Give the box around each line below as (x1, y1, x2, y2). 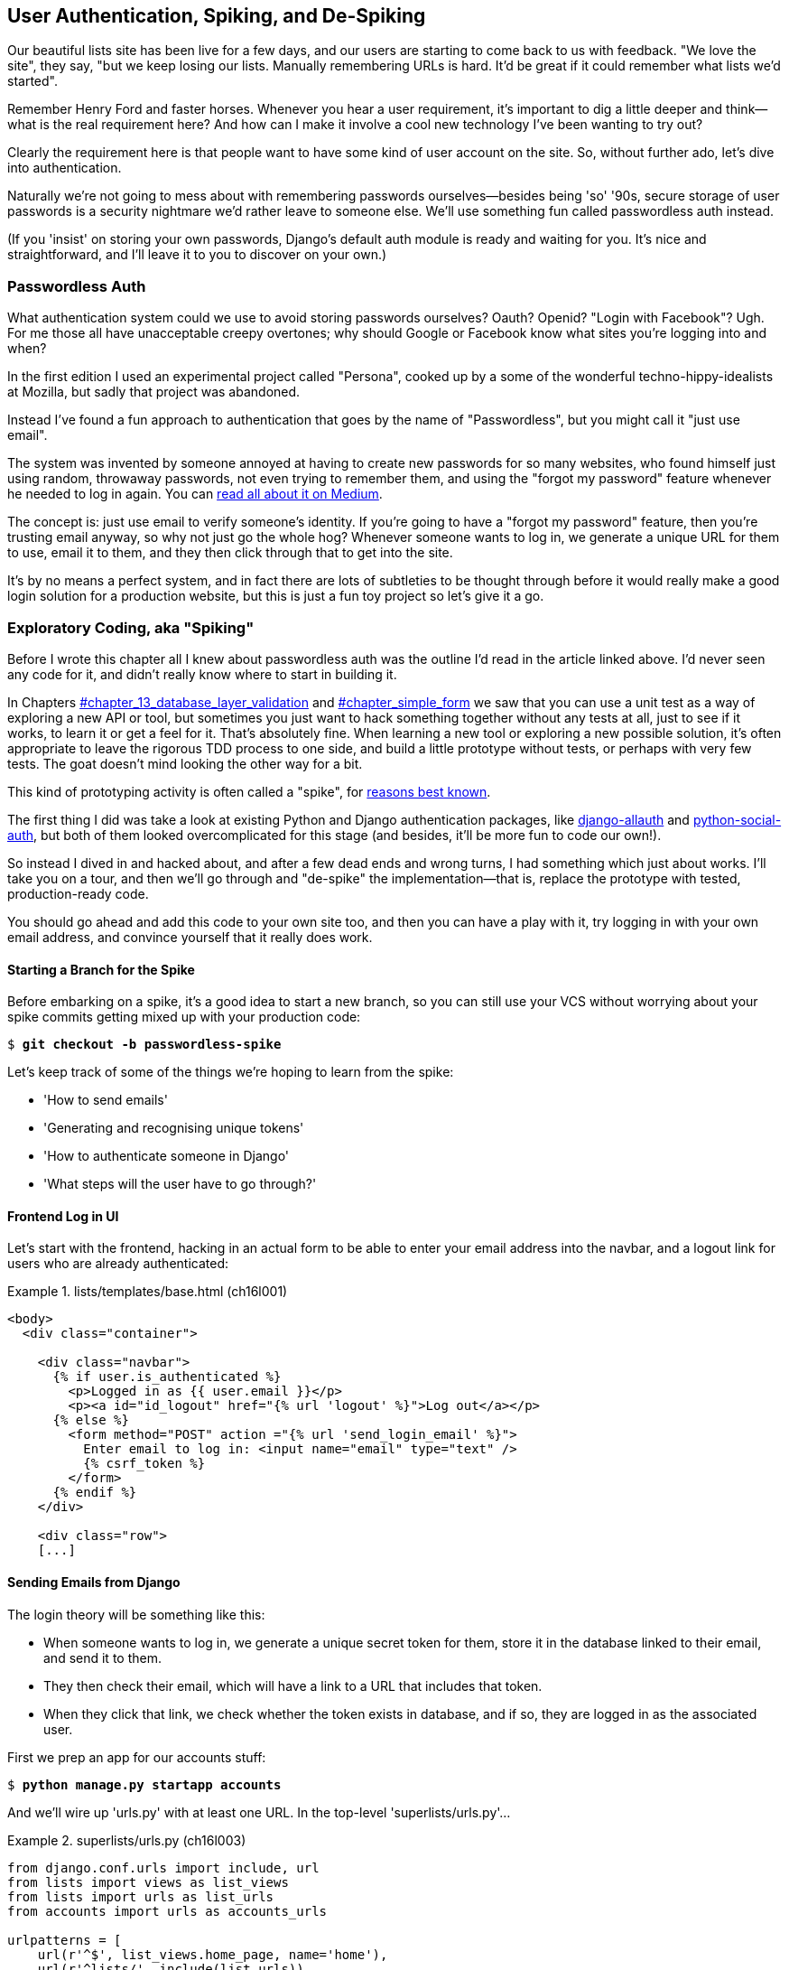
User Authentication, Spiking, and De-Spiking (7, 5, 426, 27)
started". (7, 73, 58, 89)
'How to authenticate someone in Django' (43, 1148, 290, 1164)
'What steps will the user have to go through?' (43, 1176, 317, 1192)
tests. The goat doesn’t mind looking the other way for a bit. (7, 755, 363, 771)
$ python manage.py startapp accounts (7, 1777, 282, 1792)
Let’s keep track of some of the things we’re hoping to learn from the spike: (7, 1064, 454, 1080)
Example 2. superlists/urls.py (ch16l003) (7, 1832, 246, 1848)
